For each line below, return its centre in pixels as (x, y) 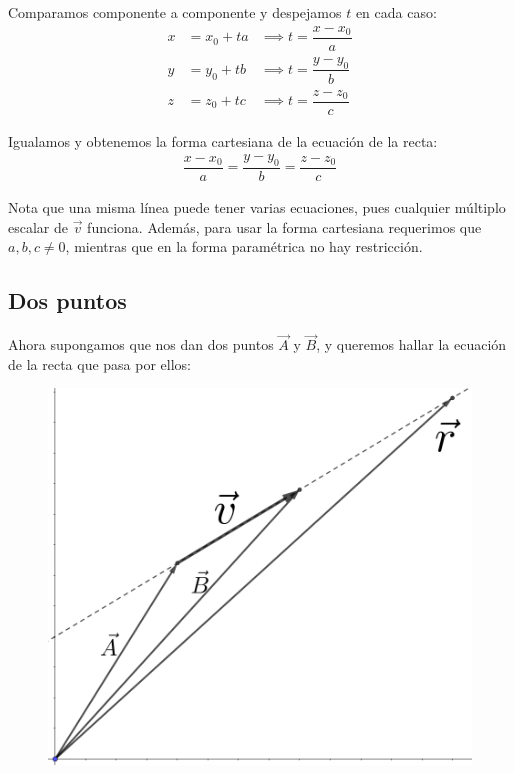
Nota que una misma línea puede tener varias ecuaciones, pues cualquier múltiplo (257, 207)
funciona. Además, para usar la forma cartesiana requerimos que (284, 226)
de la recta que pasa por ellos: (99, 363)
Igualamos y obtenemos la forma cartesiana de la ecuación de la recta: (223, 140)
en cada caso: (396, 12)
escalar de (38, 226)
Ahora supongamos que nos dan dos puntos (141, 344)
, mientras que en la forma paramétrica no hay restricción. (244, 246)
